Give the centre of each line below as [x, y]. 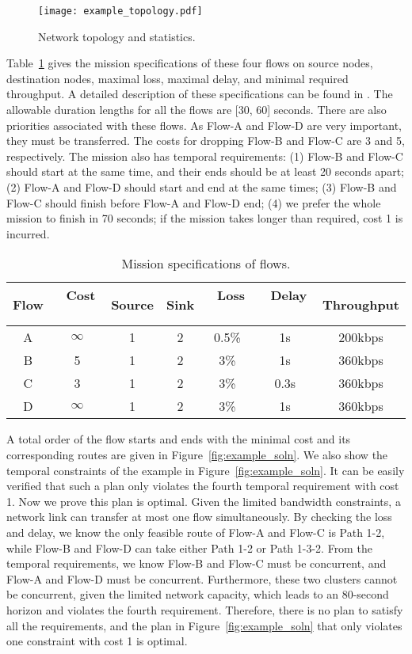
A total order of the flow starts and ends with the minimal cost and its [179, 439]
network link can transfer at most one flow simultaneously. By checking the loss [199, 517]
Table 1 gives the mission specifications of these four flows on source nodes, [190, 63]
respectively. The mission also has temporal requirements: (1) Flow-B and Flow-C [205, 156]
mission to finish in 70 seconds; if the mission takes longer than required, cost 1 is [205, 218]
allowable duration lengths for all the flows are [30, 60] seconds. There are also [196, 110]
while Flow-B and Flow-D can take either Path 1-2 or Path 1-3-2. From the [189, 548]
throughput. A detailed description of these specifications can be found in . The [200, 94]
